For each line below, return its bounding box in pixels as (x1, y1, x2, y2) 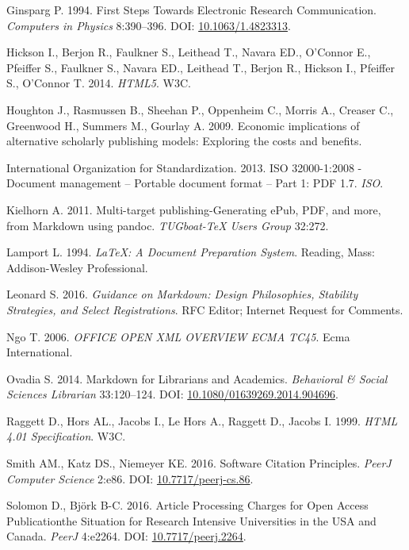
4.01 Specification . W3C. (6, 428, 126, 444)
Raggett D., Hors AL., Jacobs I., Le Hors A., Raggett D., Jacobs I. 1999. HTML (6, 412, 398, 429)
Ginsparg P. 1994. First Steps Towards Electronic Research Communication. (6, 2, 377, 17)
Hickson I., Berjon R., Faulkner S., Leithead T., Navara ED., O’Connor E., (6, 44, 371, 60)
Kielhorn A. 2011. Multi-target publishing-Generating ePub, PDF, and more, (6, 201, 381, 217)
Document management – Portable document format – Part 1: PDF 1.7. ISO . (6, 175, 384, 191)
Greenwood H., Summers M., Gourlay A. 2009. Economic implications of (6, 117, 360, 133)
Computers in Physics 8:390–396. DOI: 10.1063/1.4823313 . (6, 17, 291, 33)
